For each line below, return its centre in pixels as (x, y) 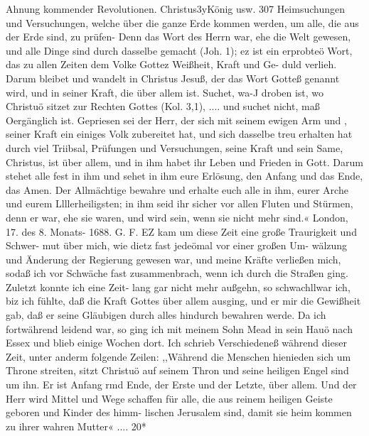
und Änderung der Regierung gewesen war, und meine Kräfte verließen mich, (173, 259)
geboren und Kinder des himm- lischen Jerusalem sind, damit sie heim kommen (179, 412)
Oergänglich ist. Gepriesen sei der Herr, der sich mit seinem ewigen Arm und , (176, 120)
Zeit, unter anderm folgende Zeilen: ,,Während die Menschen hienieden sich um (178, 356)
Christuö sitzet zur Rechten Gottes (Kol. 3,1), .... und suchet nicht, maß (163, 106)
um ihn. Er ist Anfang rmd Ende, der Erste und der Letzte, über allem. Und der (181, 385)
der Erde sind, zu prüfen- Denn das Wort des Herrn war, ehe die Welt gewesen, (178, 37)
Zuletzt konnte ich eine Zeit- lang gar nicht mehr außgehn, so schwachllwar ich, (178, 287)
